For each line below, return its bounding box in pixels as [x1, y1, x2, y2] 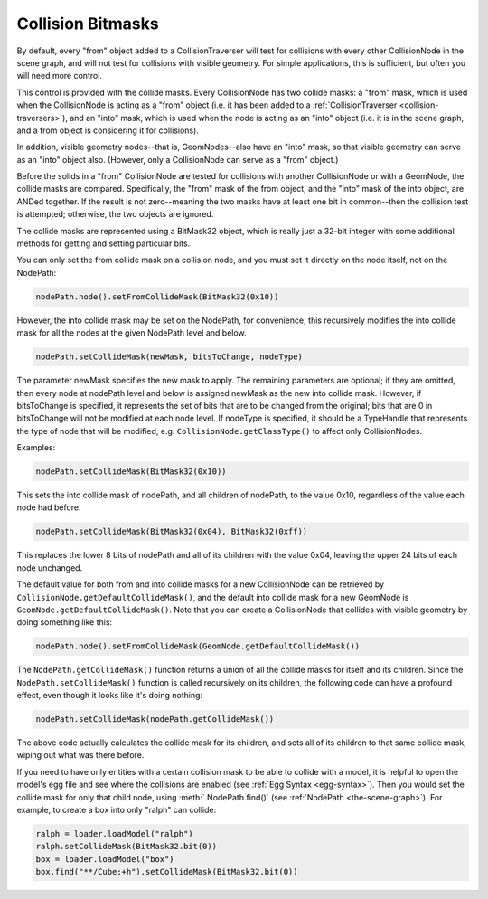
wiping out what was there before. [16, 750, 145, 761]
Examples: [16, 442, 56, 453]
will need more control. [16, 71, 103, 81]
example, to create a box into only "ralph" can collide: [16, 805, 217, 816]
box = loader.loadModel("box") [35, 854, 175, 864]
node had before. [16, 502, 81, 513]
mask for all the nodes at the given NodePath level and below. [16, 327, 248, 338]
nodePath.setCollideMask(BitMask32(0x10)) [35, 467, 227, 477]
